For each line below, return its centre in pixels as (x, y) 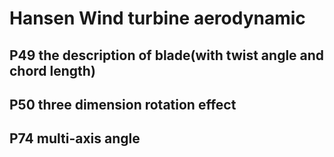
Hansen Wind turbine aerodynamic (157, 18)
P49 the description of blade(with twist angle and (167, 55)
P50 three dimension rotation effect (123, 104)
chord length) (52, 70)
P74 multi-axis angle (75, 138)
